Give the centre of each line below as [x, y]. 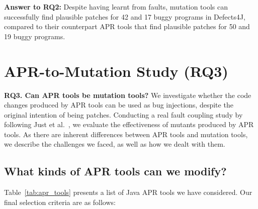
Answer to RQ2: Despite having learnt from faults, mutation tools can [116, 7]
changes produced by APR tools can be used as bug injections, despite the [119, 105]
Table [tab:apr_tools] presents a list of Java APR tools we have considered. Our [128, 192]
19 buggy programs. [35, 36]
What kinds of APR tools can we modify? [115, 171]
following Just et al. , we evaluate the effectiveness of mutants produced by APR [129, 124]
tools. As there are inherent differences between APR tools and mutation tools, [126, 134]
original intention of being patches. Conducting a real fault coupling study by [123, 114]
